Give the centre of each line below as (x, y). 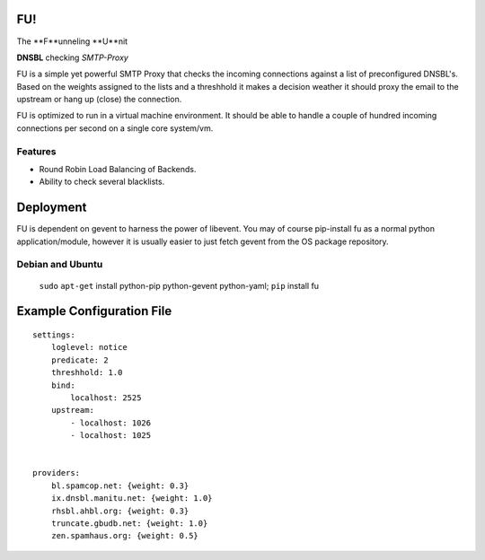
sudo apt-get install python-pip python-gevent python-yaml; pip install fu (179, 285)
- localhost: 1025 (111, 436)
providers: (57, 473)
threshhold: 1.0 (87, 373)
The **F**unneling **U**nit (72, 41)
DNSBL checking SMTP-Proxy (73, 57)
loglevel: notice (89, 347)
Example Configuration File (94, 311)
